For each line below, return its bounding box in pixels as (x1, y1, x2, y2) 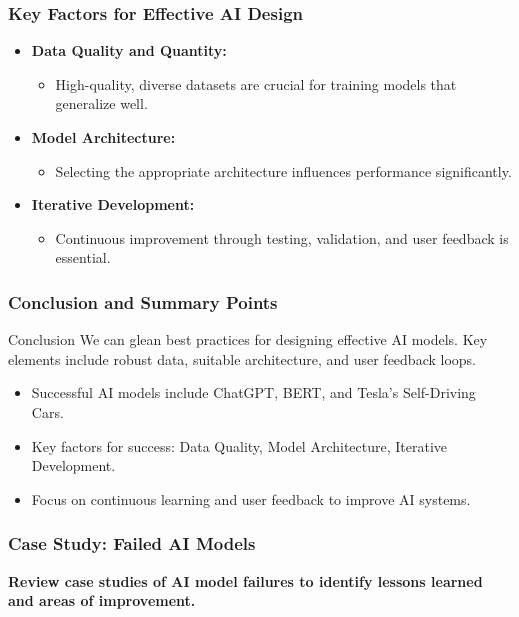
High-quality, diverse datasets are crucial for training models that (55, 73, 457, 94)
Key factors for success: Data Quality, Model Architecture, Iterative (31, 435, 448, 456)
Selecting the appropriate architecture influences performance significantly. (55, 160, 512, 181)
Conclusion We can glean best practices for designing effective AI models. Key (8, 329, 488, 350)
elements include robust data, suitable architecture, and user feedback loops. (8, 348, 476, 369)
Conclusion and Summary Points (8, 289, 278, 314)
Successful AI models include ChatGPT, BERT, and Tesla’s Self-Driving (31, 382, 476, 403)
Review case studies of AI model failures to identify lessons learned (8, 570, 483, 591)
